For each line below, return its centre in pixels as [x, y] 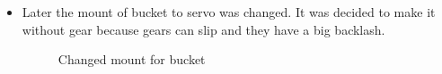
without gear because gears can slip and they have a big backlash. [203, 29]
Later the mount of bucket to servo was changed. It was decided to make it [229, 12]
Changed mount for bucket [132, 59]
